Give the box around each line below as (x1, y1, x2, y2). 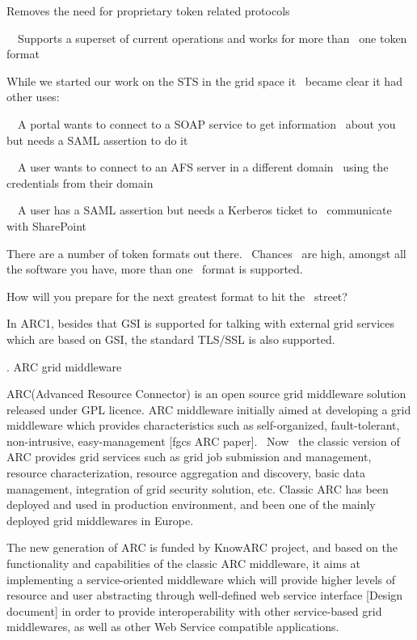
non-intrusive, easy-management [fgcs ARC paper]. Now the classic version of (6, 432, 400, 449)
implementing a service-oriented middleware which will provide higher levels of (6, 570, 395, 587)
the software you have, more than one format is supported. (6, 261, 303, 278)
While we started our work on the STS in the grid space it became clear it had (6, 72, 402, 89)
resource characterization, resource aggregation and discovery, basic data (6, 464, 365, 481)
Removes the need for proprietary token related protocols (6, 2, 290, 19)
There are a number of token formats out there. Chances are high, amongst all (6, 244, 406, 261)
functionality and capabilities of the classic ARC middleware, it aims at (6, 555, 361, 572)
